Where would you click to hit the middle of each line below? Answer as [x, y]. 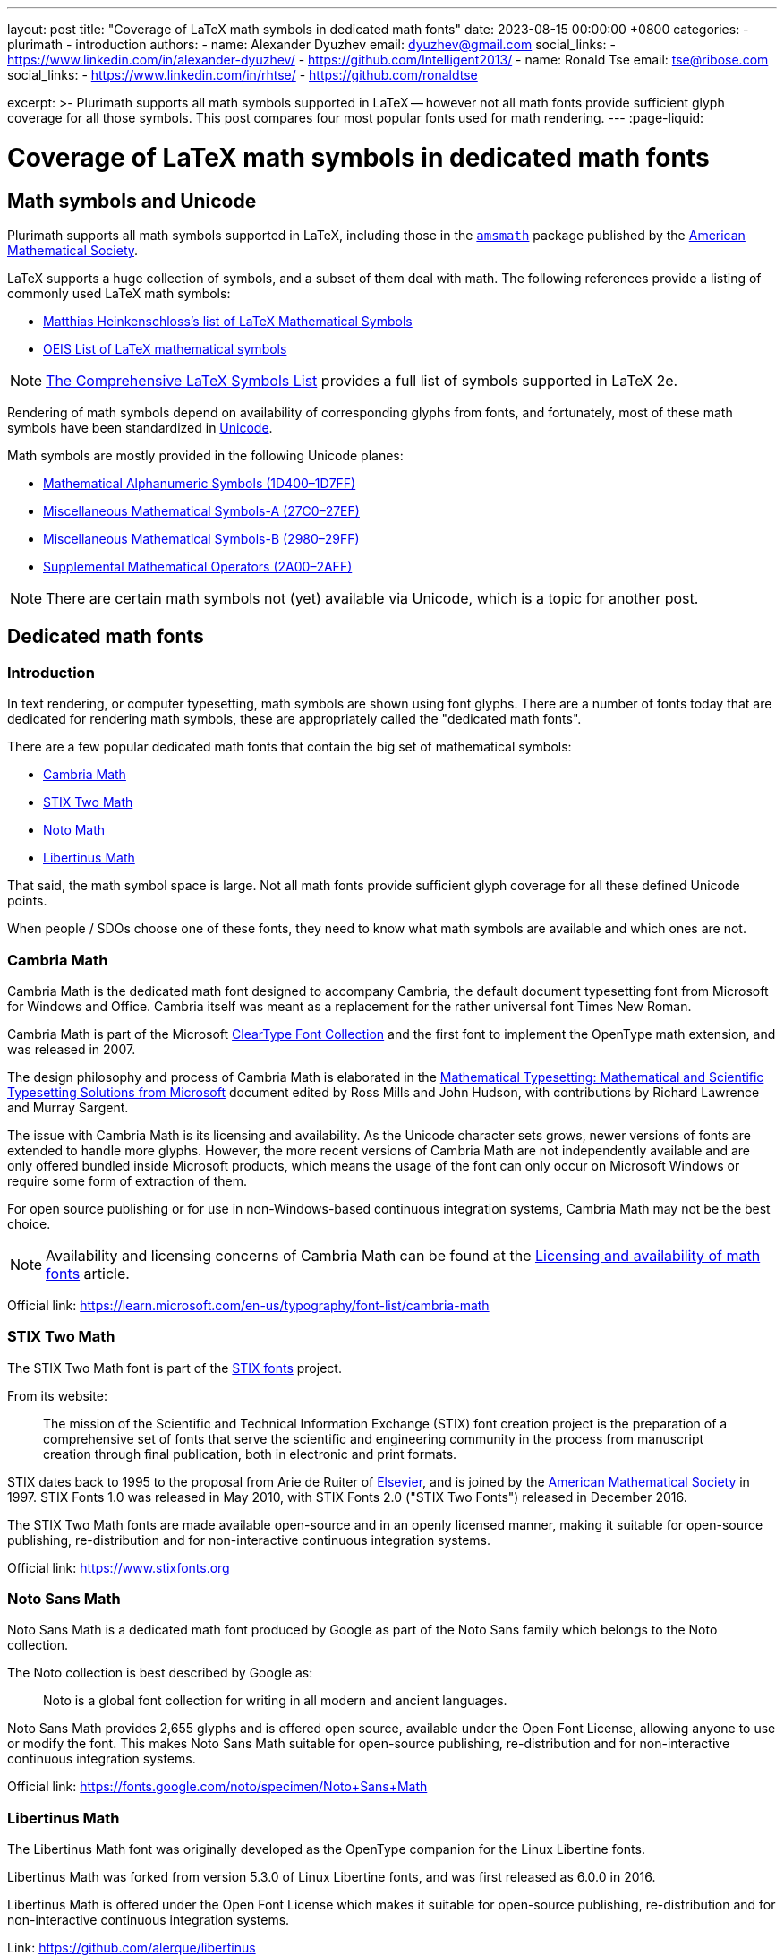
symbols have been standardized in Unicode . [140, 427]
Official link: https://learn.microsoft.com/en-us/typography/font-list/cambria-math [248, 1305]
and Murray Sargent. [68, 1107]
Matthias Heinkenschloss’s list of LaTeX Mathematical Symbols [228, 321]
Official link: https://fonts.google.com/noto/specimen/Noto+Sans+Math [217, 1787]
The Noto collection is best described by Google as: [160, 1673]
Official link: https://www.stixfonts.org [119, 1567]
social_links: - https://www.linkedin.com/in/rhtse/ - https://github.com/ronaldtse [243, 75]
